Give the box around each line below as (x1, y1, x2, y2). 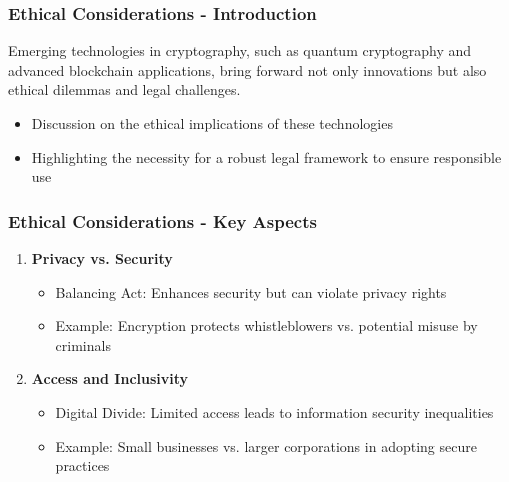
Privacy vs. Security (31, 248, 173, 268)
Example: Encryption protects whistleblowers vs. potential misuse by (55, 315, 478, 336)
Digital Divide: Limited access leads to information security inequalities (55, 401, 494, 422)
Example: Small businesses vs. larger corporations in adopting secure (55, 435, 477, 456)
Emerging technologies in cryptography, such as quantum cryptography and (8, 40, 472, 61)
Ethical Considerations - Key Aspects (8, 208, 317, 233)
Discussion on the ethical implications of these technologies (31, 113, 393, 133)
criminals (55, 334, 111, 355)
